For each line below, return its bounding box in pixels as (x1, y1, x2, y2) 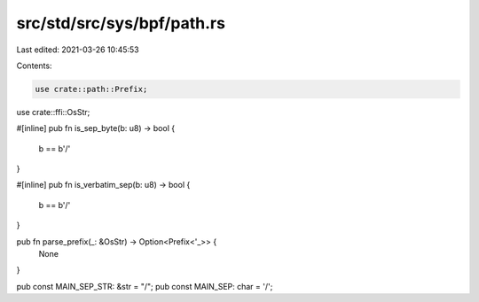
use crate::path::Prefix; (35, 84, 148, 94)
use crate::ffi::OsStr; (16, 106, 90, 117)
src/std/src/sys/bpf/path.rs (16, 13, 226, 33)
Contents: (16, 60, 52, 71)
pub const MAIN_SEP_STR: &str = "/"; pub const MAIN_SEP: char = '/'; (16, 281, 273, 291)
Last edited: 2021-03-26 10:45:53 (16, 44, 139, 55)
